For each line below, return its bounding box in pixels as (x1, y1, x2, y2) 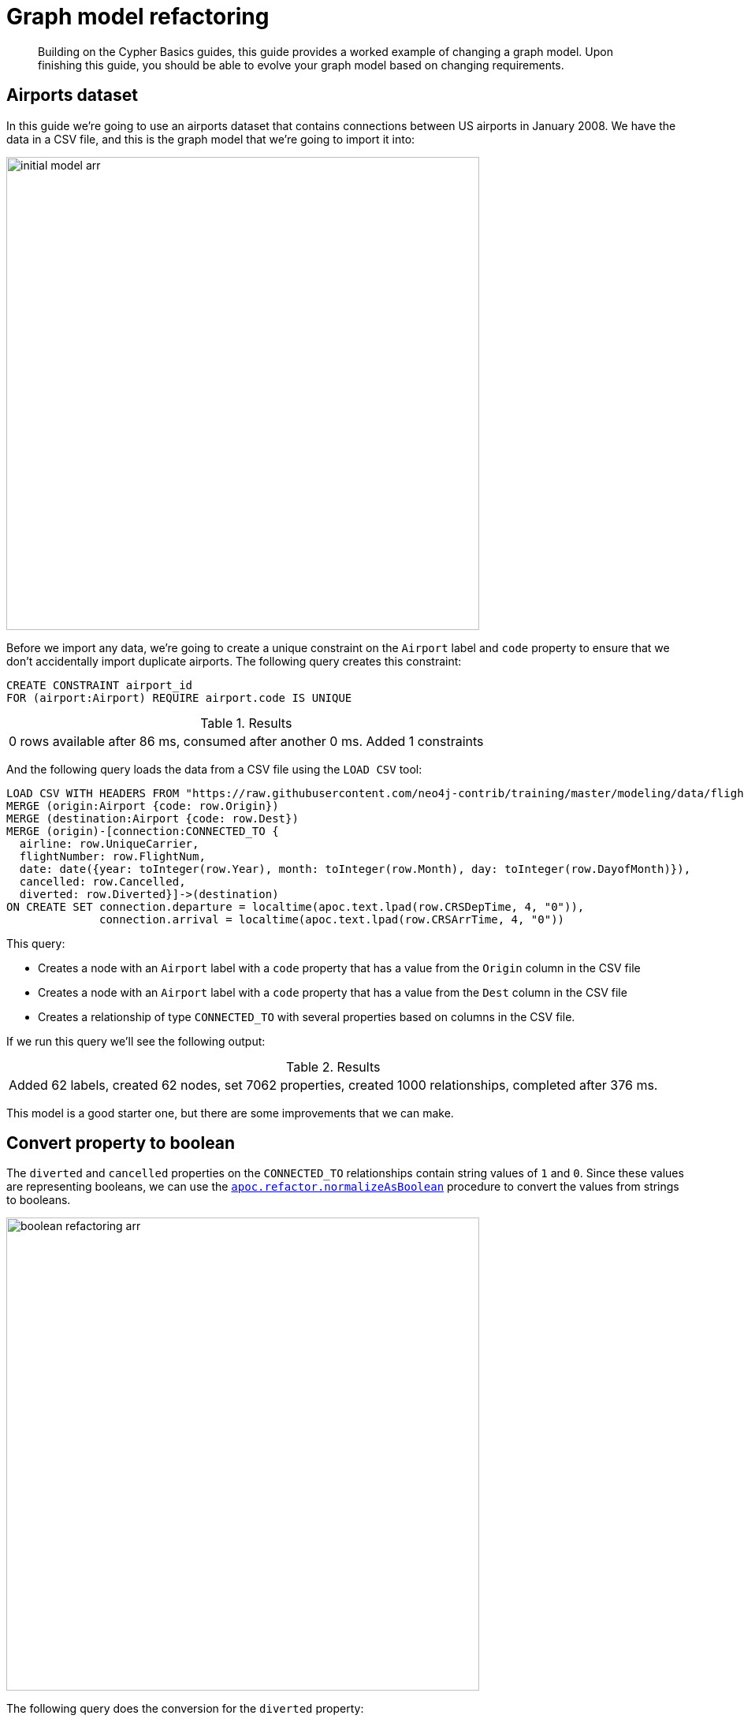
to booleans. (6, 1193, 71, 1207)
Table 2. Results (286, 1058, 381, 1075)
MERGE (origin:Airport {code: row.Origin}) (6, 799, 279, 812)
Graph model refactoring (6, 3, 270, 30)
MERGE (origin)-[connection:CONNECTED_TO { (6, 824, 279, 837)
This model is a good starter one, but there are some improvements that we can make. (6, 1106, 454, 1120)
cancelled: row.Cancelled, (19, 874, 186, 888)
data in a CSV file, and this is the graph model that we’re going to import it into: (6, 132, 415, 146)
